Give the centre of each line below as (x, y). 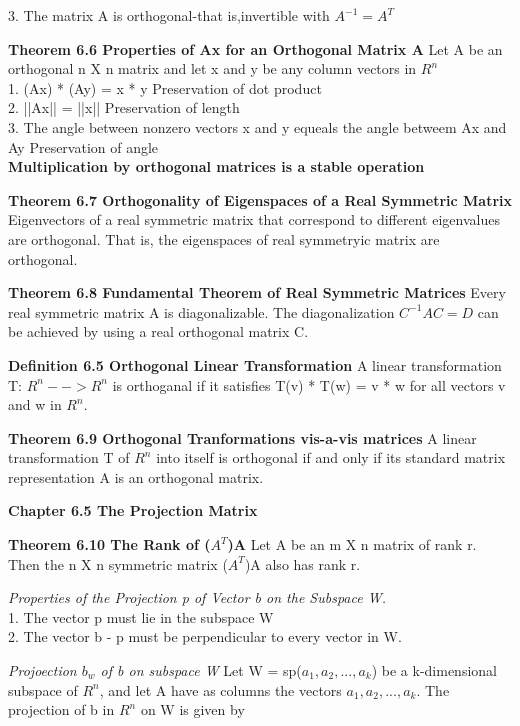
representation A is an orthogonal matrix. (136, 476)
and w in (35, 404)
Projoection (42, 670)
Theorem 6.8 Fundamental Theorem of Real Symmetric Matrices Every (257, 292)
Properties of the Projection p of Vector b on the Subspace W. (197, 597)
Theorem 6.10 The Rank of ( (109, 544)
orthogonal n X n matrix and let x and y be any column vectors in (212, 68)
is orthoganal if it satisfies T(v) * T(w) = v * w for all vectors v (309, 384)
